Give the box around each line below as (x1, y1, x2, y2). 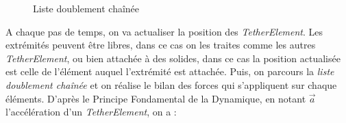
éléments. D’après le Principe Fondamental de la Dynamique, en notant (5, 91, 306, 105)
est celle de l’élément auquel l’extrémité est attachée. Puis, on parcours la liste (5, 64, 334, 79)
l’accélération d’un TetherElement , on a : (5, 105, 177, 119)
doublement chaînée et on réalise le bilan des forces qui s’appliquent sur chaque (5, 77, 337, 92)
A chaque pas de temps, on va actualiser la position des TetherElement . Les (5, 24, 323, 38)
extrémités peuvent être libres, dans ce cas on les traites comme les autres (5, 38, 316, 52)
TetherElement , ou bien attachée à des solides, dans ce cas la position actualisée (5, 51, 341, 65)
